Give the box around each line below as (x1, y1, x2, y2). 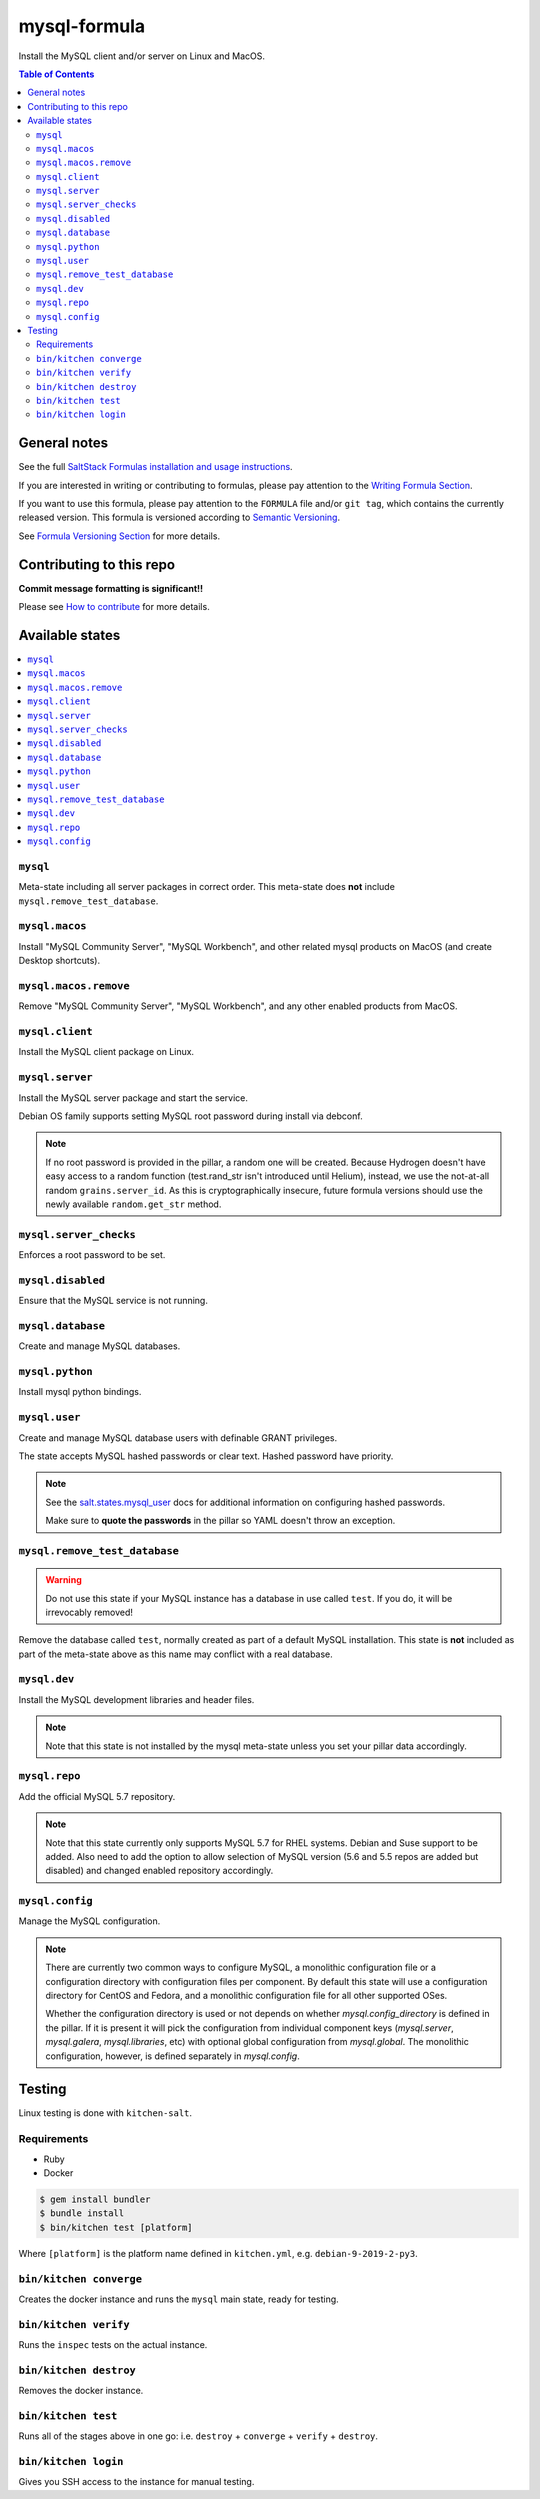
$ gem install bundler (39, 2193, 151, 2205)
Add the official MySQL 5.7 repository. (18, 1790, 176, 1802)
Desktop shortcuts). (18, 955, 100, 967)
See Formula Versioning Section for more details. (18, 530, 220, 542)
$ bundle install (39, 2208, 125, 2219)
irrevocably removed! (45, 1606, 134, 1618)
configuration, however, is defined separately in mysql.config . (45, 2050, 300, 2062)
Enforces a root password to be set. (18, 1249, 166, 1261)
